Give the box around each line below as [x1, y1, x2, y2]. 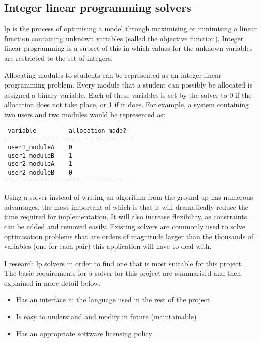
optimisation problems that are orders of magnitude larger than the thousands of [4, 231, 254, 241]
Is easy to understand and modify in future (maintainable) [16, 311, 197, 322]
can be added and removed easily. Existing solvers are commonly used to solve [4, 221, 245, 231]
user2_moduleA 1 [8, 160, 73, 168]
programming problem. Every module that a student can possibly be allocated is [4, 79, 253, 90]
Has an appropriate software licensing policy [16, 328, 152, 338]
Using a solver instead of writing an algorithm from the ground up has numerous [4, 192, 253, 202]
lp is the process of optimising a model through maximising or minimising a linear [4, 23, 257, 34]
